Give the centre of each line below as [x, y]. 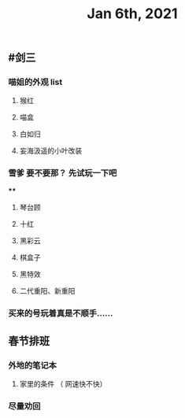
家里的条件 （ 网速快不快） [63, 384]
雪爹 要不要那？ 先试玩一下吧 [63, 173]
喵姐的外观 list [35, 82]
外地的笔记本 [33, 365]
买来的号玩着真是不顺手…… [61, 313]
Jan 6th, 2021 [132, 14]
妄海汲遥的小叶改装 [51, 151]
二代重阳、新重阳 [47, 290]
